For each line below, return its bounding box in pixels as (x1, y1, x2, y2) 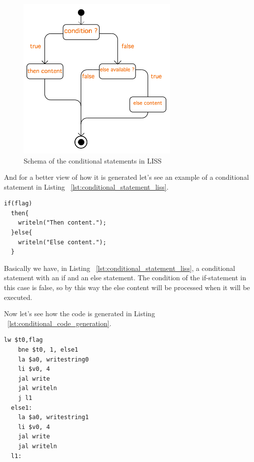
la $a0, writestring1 (18, 414, 89, 421)
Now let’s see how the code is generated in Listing (4, 308, 155, 319)
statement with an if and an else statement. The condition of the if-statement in (4, 272, 247, 283)
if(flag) (4, 200, 33, 207)
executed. (4, 292, 33, 302)
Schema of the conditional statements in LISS (24, 155, 162, 165)
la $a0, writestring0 (18, 356, 89, 363)
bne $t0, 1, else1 (18, 346, 78, 354)
